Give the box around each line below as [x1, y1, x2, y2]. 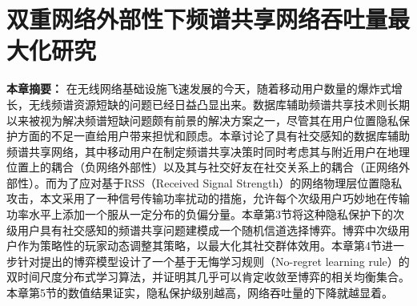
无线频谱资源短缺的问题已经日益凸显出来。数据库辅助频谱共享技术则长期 [28, 95, 410, 112]
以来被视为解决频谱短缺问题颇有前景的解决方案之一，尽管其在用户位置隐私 [6, 111, 399, 128]
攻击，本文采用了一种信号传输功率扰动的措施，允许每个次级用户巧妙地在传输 [6, 190, 410, 207]
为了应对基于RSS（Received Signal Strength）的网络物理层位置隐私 [56, 174, 403, 191]
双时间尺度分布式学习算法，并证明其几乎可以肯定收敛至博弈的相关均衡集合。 [6, 268, 410, 285]
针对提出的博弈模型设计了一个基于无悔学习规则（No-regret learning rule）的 [17, 252, 410, 269]
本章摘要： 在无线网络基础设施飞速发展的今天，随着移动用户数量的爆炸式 [6, 80, 391, 97]
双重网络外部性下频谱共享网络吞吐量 [6, 2, 388, 35]
